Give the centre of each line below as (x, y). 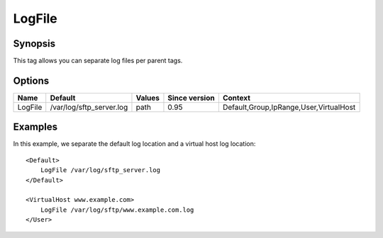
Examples (35, 127)
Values (148, 98)
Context (237, 98)
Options (31, 80)
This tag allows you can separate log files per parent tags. (98, 61)
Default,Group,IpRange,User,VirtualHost (289, 107)
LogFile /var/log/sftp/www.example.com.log (117, 210)
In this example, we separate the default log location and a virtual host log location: (134, 144)
